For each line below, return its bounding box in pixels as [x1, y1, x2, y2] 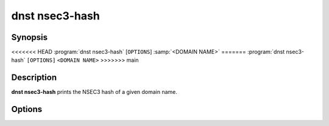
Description [11, 73, 57, 83]
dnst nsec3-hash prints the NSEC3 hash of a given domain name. [11, 88, 178, 96]
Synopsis [11, 32, 48, 42]
